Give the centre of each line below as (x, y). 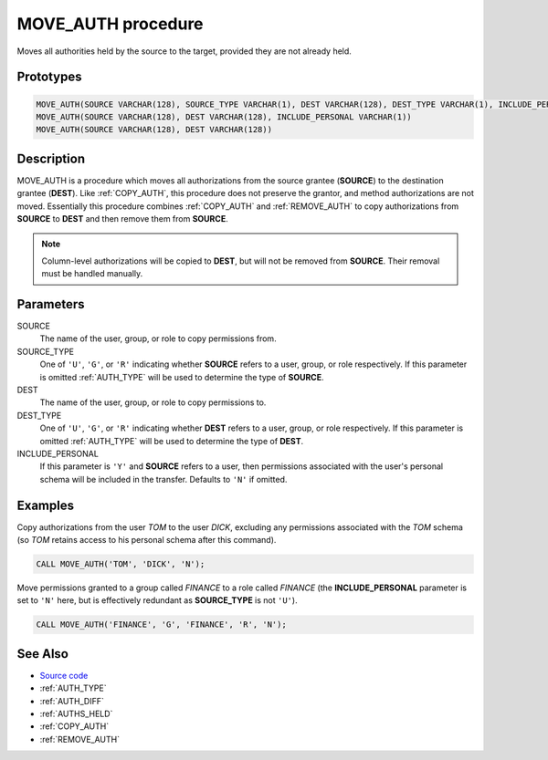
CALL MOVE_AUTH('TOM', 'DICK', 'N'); (121, 564)
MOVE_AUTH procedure (111, 24)
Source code (64, 675)
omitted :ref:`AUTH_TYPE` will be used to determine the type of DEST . (172, 441)
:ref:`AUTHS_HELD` (76, 714)
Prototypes (49, 77)
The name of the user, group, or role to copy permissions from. (158, 338)
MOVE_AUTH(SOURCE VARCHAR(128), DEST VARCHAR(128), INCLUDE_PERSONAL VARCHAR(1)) (224, 117)
